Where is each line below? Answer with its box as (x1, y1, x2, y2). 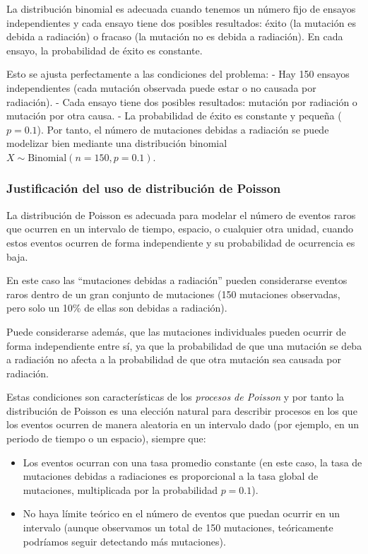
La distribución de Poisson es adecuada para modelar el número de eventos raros (6, 207, 356, 222)
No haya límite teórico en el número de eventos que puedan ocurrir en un (23, 506, 340, 521)
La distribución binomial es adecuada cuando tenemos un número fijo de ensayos (6, 1, 356, 16)
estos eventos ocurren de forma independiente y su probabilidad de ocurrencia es (6, 235, 355, 249)
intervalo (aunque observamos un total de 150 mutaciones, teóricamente (23, 520, 333, 535)
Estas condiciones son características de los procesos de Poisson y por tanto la (6, 389, 345, 404)
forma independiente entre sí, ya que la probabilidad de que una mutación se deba (6, 338, 362, 353)
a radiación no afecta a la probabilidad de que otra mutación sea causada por (6, 352, 341, 367)
